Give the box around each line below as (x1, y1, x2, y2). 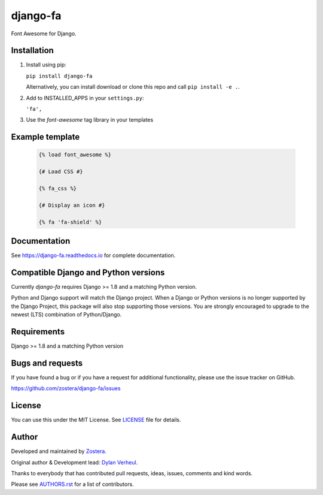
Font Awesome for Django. (11, 30, 77, 37)
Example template (11, 132, 80, 142)
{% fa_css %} (38, 185, 77, 192)
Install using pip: (26, 61, 67, 68)
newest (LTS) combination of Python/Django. (11, 311, 122, 318)
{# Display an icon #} (38, 201, 105, 209)
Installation (11, 46, 54, 56)
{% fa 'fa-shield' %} (38, 219, 102, 225)
